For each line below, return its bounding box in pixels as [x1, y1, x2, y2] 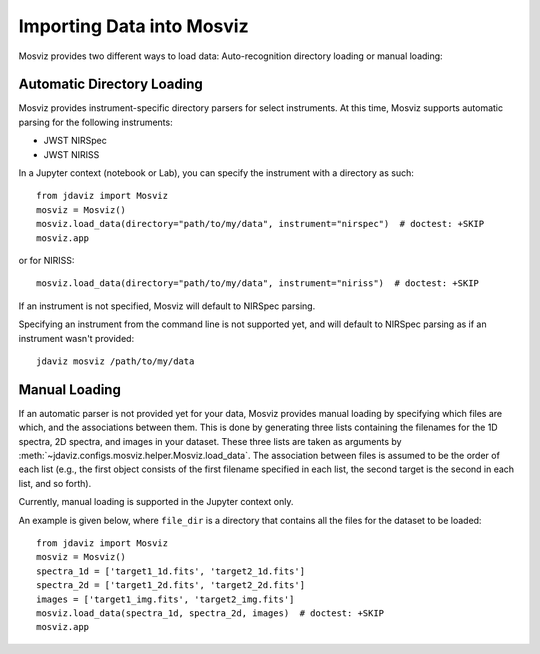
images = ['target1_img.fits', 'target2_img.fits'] [36, 593, 295, 605]
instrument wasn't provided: [18, 332, 135, 344]
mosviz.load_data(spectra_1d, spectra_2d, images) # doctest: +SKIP [36, 607, 385, 619]
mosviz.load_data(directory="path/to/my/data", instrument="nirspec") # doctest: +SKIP [36, 218, 485, 230]
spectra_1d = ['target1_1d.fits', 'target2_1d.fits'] [36, 565, 305, 577]
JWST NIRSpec [43, 135, 107, 147]
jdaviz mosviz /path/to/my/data [36, 355, 195, 367]
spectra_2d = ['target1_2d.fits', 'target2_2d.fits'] [36, 580, 305, 591]
